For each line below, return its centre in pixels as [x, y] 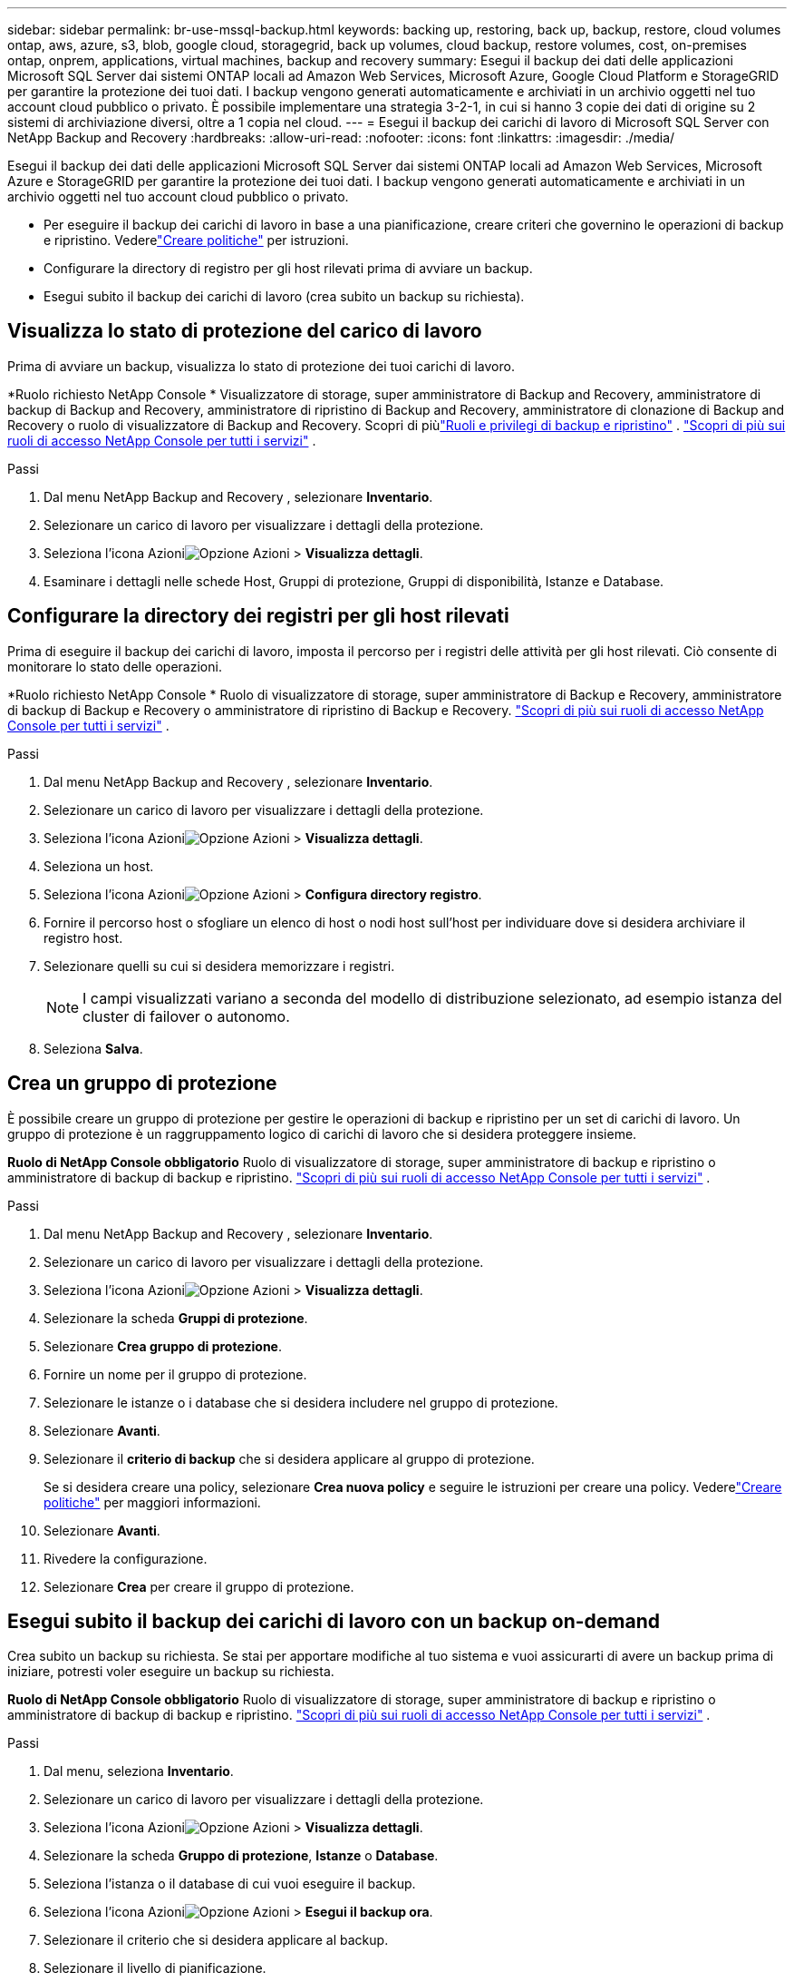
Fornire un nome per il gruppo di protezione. [175, 1374]
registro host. [83, 937]
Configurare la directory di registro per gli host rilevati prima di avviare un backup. [288, 268]
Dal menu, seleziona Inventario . [139, 1771]
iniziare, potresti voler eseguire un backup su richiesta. [171, 1672]
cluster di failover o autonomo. [186, 1016]
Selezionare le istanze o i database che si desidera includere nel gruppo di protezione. [301, 1402]
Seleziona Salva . [93, 1048]
